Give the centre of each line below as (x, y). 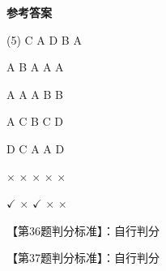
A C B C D (35, 121)
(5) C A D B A (44, 39)
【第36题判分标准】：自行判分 (83, 230)
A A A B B (35, 94)
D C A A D (36, 148)
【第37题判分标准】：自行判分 (83, 258)
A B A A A (35, 67)
